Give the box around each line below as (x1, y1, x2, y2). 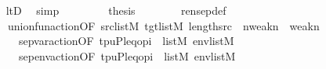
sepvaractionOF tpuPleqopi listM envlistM (18, 33, 234, 49)
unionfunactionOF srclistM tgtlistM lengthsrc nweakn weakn (7, 17, 320, 33)
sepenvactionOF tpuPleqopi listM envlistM (18, 47, 236, 64)
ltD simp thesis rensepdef (5, 2, 226, 18)
